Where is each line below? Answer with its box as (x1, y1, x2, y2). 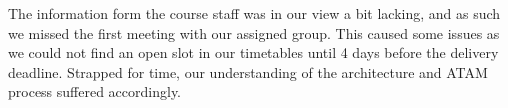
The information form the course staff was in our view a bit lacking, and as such (8, 3, 501, 23)
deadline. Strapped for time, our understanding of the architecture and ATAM (8, 61, 488, 82)
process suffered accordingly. (8, 81, 182, 102)
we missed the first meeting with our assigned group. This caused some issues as (8, 22, 500, 43)
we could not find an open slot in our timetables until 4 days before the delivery (8, 42, 499, 63)
